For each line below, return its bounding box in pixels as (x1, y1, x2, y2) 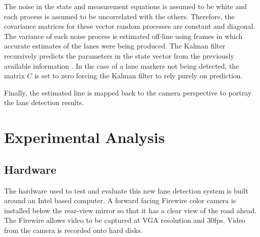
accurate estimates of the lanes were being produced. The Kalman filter (4, 40, 226, 51)
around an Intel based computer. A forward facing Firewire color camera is (4, 195, 236, 206)
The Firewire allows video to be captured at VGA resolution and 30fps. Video (4, 215, 245, 225)
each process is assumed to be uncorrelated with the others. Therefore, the (4, 11, 235, 21)
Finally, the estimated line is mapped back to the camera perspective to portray (4, 87, 252, 98)
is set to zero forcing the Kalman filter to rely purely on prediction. (34, 70, 243, 81)
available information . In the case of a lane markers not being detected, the (4, 60, 239, 71)
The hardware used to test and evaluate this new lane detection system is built (4, 185, 248, 196)
